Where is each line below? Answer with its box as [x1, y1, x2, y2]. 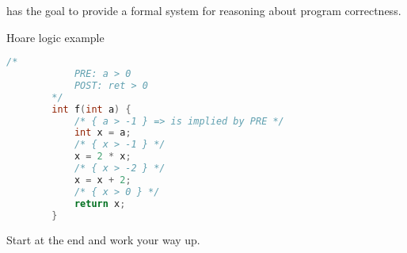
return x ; [74, 197, 126, 209]
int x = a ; [74, 127, 131, 139]
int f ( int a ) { [51, 103, 131, 115]
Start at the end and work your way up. [6, 232, 200, 248]
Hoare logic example [6, 29, 105, 45]
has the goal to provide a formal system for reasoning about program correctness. [6, 2, 401, 18]
